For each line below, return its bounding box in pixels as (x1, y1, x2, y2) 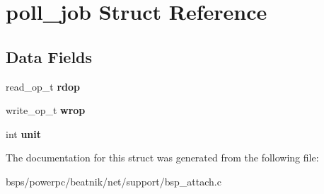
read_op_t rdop (6, 79, 80, 93)
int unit (6, 126, 42, 141)
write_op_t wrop (6, 103, 86, 118)
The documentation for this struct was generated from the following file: (6, 150, 319, 165)
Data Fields (6, 45, 93, 67)
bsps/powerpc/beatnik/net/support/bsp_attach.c (6, 173, 221, 188)
